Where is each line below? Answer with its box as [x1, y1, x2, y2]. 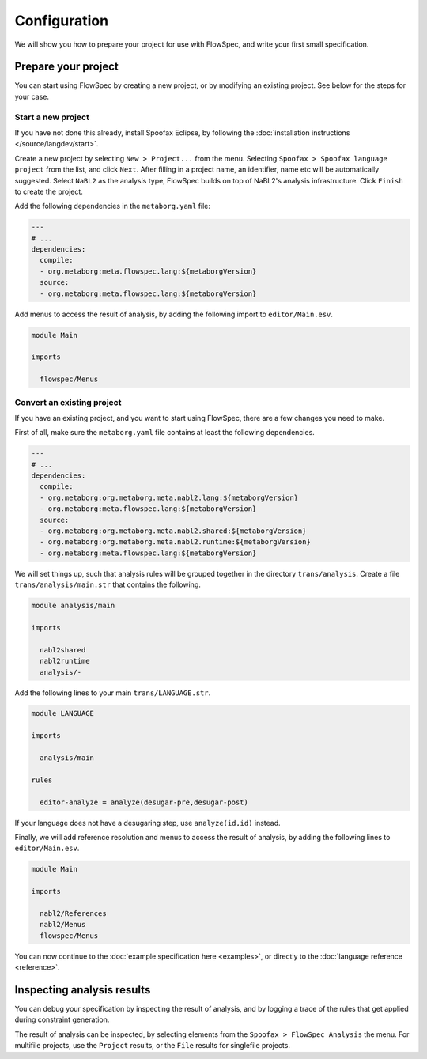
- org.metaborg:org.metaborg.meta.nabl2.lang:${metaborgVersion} [40, 493, 299, 502]
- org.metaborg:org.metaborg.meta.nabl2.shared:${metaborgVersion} [40, 527, 307, 535]
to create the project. [14, 187, 83, 196]
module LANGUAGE [31, 709, 95, 718]
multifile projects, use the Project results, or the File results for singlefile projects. [14, 1041, 290, 1050]
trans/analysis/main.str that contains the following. [14, 580, 201, 589]
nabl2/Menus [40, 920, 86, 929]
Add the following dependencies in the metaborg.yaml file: [14, 202, 211, 211]
